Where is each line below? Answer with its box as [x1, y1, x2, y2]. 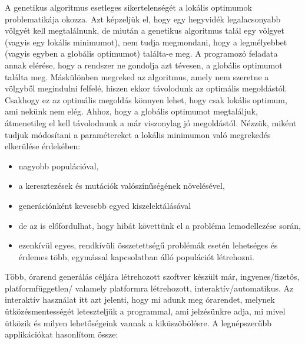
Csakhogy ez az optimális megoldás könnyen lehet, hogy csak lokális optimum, [5, 93, 287, 106]
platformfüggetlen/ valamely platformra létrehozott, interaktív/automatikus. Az [5, 281, 294, 294]
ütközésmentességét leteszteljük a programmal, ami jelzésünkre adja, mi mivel [5, 305, 286, 317]
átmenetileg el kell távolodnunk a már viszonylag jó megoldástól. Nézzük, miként [5, 116, 297, 129]
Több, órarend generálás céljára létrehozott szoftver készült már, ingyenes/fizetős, [5, 270, 300, 283]
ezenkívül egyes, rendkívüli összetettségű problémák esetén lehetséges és [18, 239, 278, 251]
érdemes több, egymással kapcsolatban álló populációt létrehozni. [18, 250, 254, 263]
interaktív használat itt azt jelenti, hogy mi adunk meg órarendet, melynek [5, 293, 275, 306]
